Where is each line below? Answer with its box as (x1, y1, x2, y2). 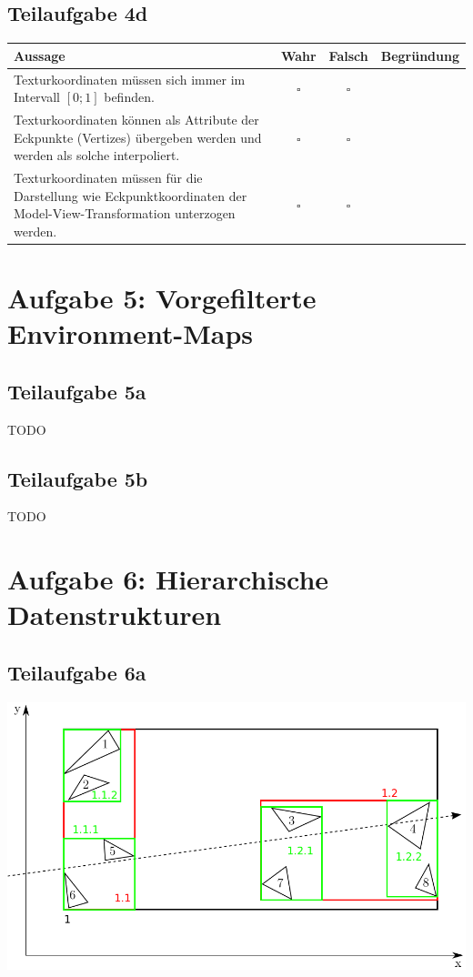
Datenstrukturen (7, 596, 222, 633)
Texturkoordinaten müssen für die (14, 168, 203, 187)
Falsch (328, 45, 368, 65)
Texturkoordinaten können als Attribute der (14, 109, 259, 128)
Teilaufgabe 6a (7, 659, 146, 686)
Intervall (14, 87, 60, 106)
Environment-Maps (7, 315, 254, 352)
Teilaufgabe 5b (7, 464, 148, 492)
